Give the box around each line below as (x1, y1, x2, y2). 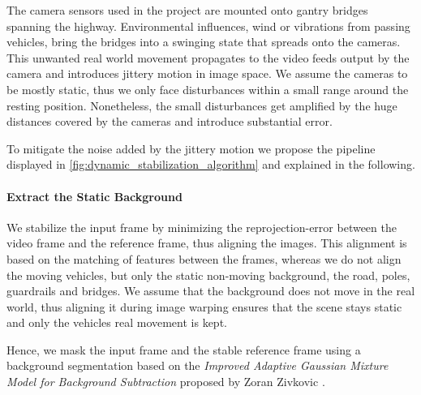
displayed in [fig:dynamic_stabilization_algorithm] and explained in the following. (6, 156, 415, 173)
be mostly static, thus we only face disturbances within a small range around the (6, 80, 409, 97)
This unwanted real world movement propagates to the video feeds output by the (6, 49, 410, 66)
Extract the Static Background (6, 187, 183, 204)
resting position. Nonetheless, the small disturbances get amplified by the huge (6, 97, 397, 114)
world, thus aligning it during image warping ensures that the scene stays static (6, 298, 402, 315)
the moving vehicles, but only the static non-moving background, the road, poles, (6, 266, 410, 283)
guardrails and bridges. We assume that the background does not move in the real (6, 282, 415, 299)
